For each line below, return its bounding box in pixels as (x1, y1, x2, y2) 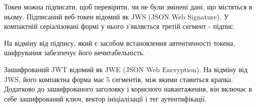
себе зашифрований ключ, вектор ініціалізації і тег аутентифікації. (4, 93, 207, 104)
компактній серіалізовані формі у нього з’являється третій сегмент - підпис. (4, 21, 235, 31)
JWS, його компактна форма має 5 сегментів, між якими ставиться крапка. (4, 74, 233, 84)
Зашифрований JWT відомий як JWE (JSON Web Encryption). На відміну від (4, 64, 248, 74)
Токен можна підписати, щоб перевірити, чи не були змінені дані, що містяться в (4, 1, 252, 11)
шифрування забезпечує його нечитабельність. (4, 47, 145, 58)
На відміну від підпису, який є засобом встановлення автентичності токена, (4, 37, 235, 48)
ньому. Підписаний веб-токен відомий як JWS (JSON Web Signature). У (4, 11, 229, 21)
